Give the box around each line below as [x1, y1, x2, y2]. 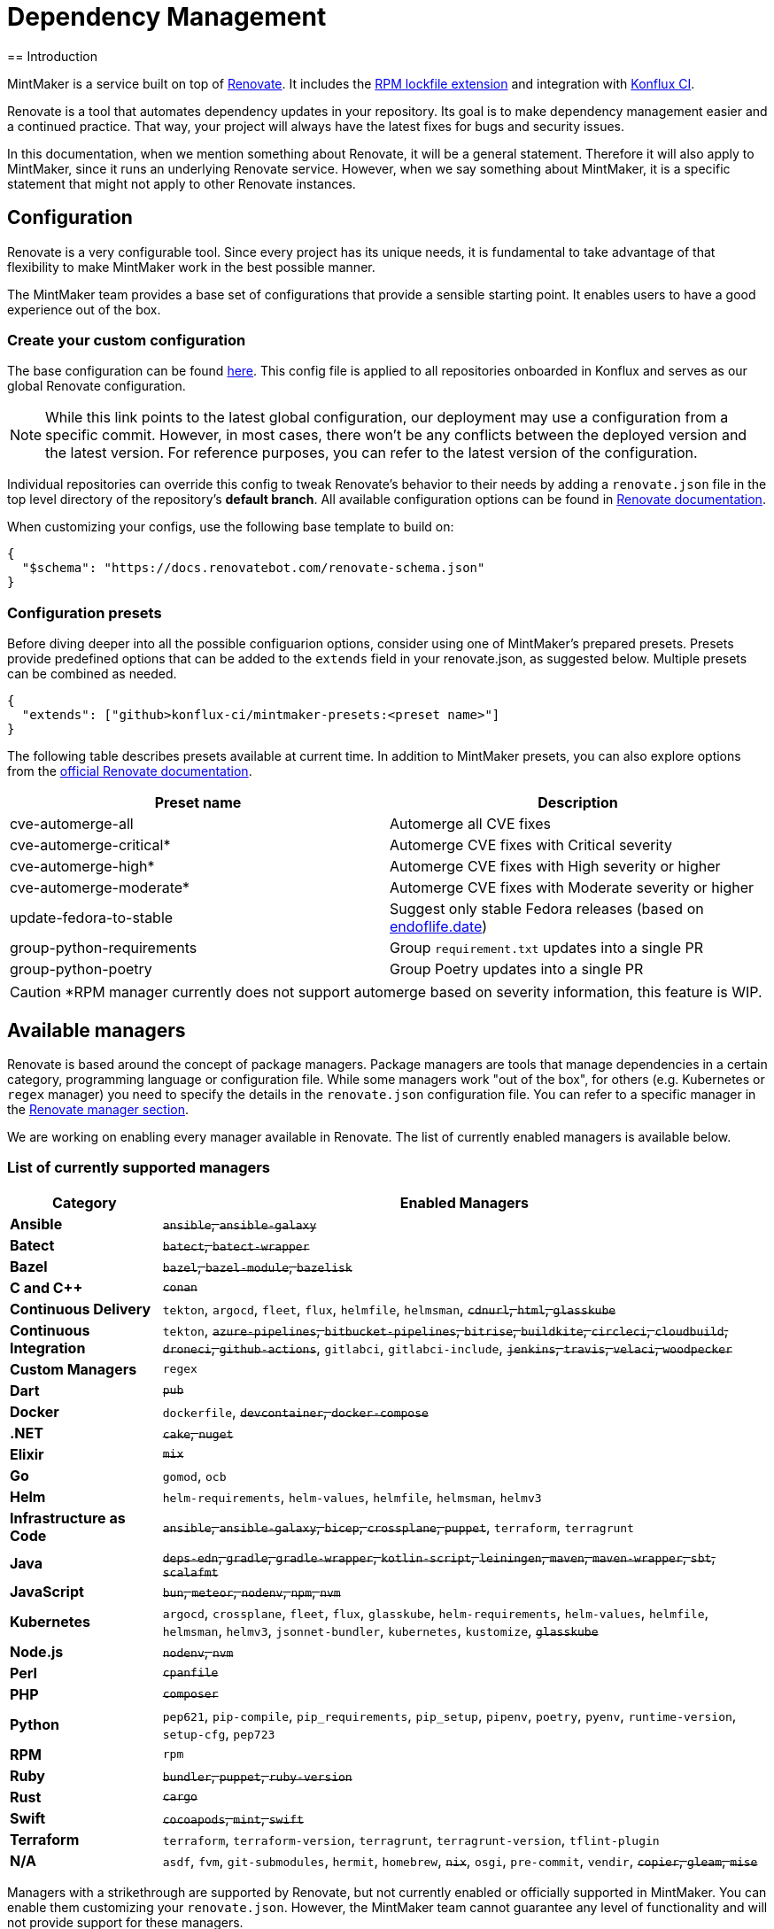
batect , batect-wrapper [162, 1236, 310, 1254]
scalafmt [162, 1565, 219, 1579]
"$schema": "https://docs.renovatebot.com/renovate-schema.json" [21, 561, 485, 576]
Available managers [7, 1019, 186, 1042]
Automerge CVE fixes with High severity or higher [390, 857, 721, 876]
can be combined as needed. [7, 666, 177, 682]
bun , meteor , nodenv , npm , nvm [162, 1582, 341, 1600]
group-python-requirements [10, 939, 197, 957]
